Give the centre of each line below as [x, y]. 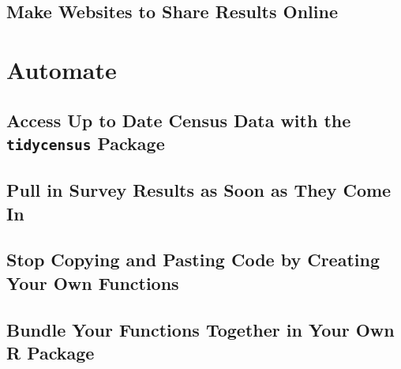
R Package [51, 353]
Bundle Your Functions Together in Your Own [200, 329]
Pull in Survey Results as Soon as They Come [199, 190]
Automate [62, 69]
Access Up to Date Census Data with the [179, 120]
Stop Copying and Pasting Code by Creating [193, 260]
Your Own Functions [93, 282]
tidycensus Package [86, 143]
